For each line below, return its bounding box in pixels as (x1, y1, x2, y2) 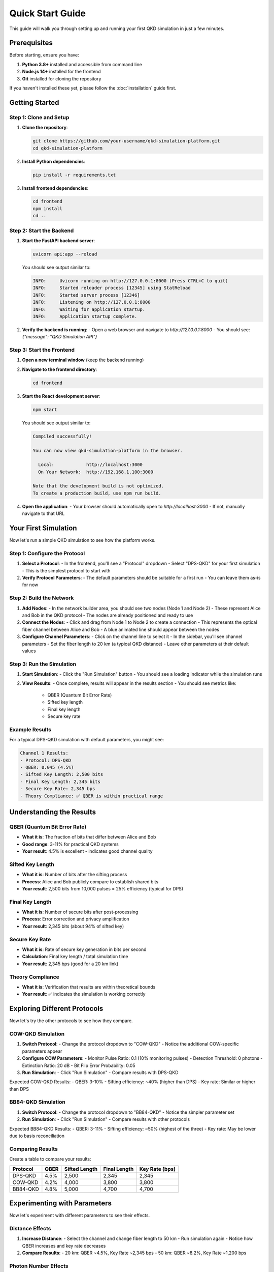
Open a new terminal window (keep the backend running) (22, 357, 144, 363)
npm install (32, 206, 63, 211)
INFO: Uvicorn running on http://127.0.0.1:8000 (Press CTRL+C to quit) (32, 278, 228, 283)
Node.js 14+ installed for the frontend (22, 69, 101, 75)
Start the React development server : (22, 393, 100, 399)
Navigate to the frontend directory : (22, 366, 97, 372)
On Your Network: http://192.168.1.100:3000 (38, 469, 153, 475)
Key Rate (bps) (139, 1165, 176, 1172)
